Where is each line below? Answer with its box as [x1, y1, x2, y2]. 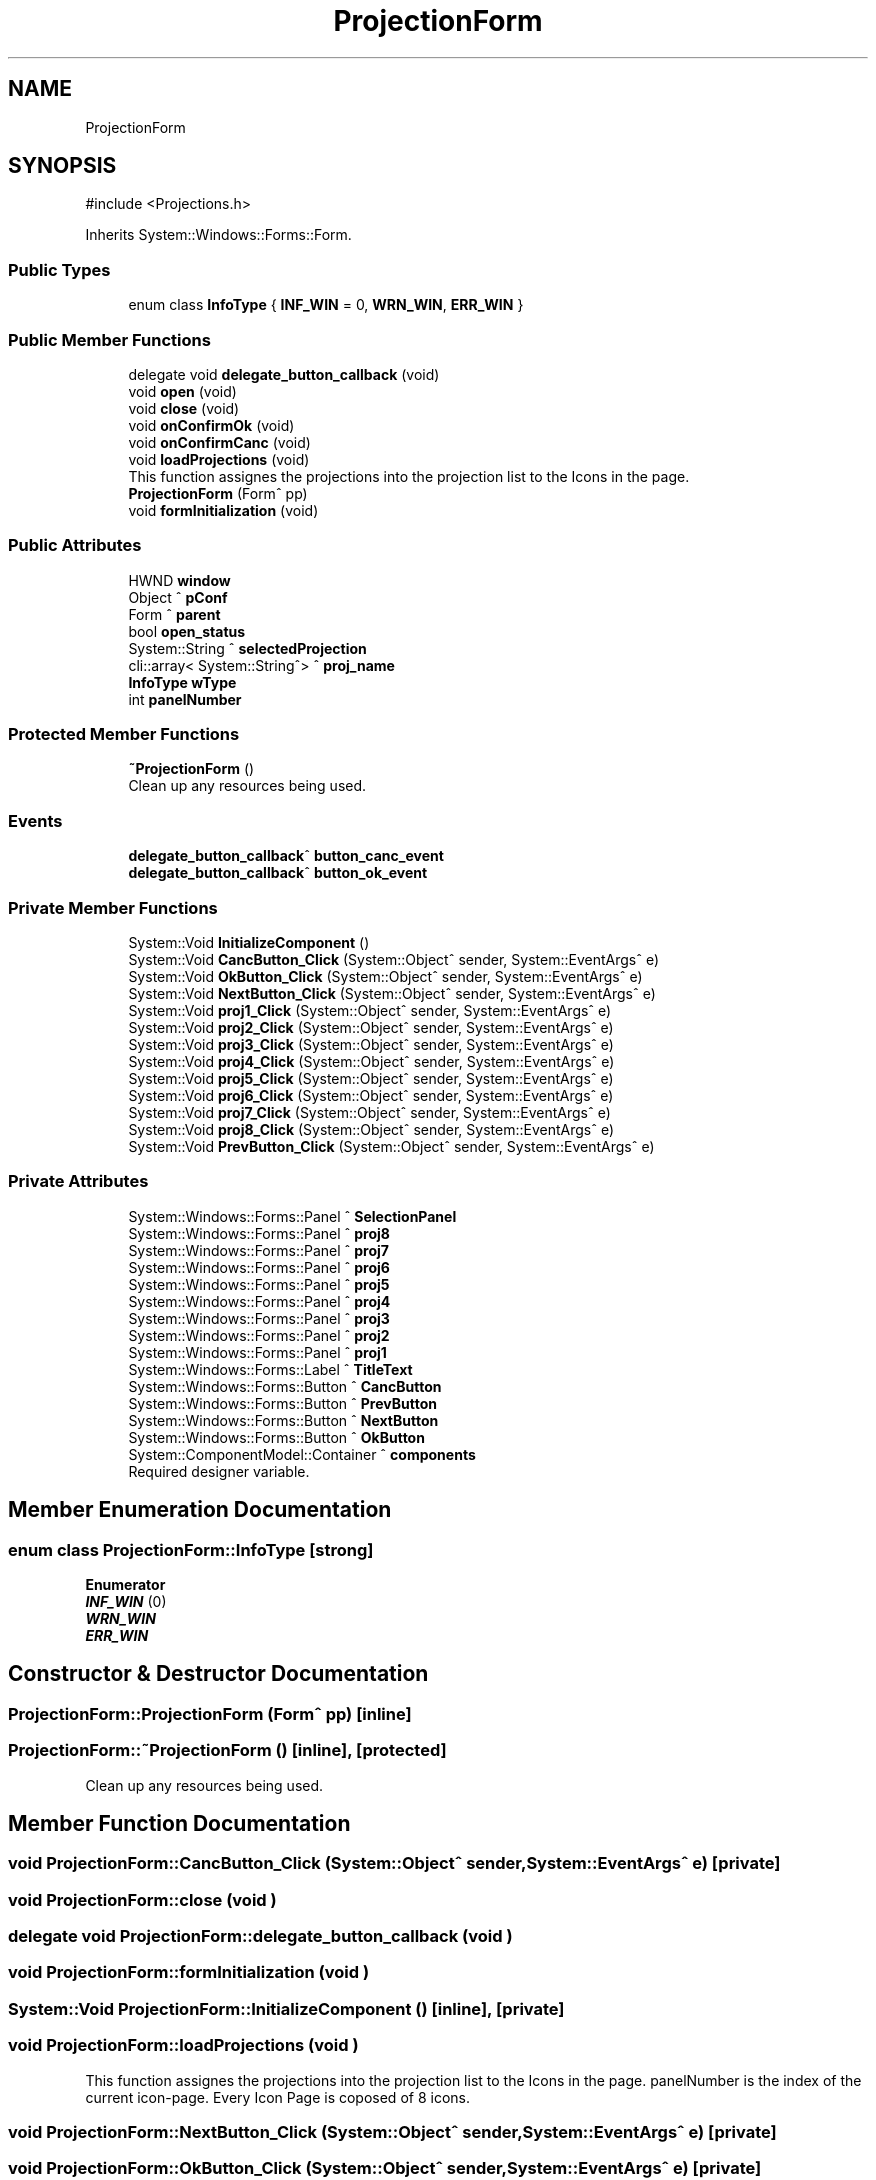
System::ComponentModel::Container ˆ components [128, 1445, 476, 1463]
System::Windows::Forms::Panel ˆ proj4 [128, 1292, 391, 1310]
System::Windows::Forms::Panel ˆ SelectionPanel [128, 1207, 457, 1225]
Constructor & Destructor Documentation [8, 1661, 429, 1687]
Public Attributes [8, 535, 142, 556]
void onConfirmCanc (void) [128, 433, 311, 451]
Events [8, 810, 63, 831]
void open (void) [128, 382, 237, 400]
